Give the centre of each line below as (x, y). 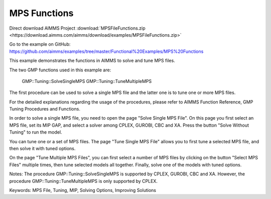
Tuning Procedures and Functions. (45, 109)
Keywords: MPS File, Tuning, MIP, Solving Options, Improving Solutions (83, 190)
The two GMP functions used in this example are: (60, 70)
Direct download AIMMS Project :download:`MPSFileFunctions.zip (77, 28)
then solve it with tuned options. (42, 149)
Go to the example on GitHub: (40, 44)
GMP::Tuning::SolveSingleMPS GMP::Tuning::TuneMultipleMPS (87, 81)
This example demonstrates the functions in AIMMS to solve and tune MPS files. (92, 61)
